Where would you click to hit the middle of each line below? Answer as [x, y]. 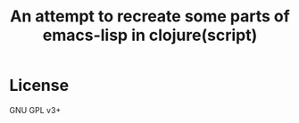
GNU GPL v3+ [35, 110]
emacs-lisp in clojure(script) [150, 35]
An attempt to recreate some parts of [150, 16]
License [39, 86]
